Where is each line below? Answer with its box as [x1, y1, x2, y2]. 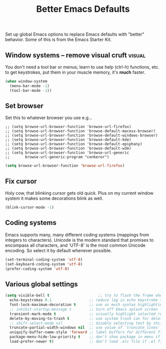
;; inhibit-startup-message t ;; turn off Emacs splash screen [9, 306, 158, 312]
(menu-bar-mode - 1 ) [9, 83, 50, 88]
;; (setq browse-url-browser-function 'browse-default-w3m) [5, 146, 132, 151]
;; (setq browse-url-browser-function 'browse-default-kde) [5, 137, 132, 142]
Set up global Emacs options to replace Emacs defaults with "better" [5, 31, 145, 38]
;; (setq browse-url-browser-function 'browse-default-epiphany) [5, 142, 142, 147]
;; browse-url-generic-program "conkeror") [5, 155, 110, 160]
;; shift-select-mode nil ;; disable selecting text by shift [9, 320, 165, 326]
